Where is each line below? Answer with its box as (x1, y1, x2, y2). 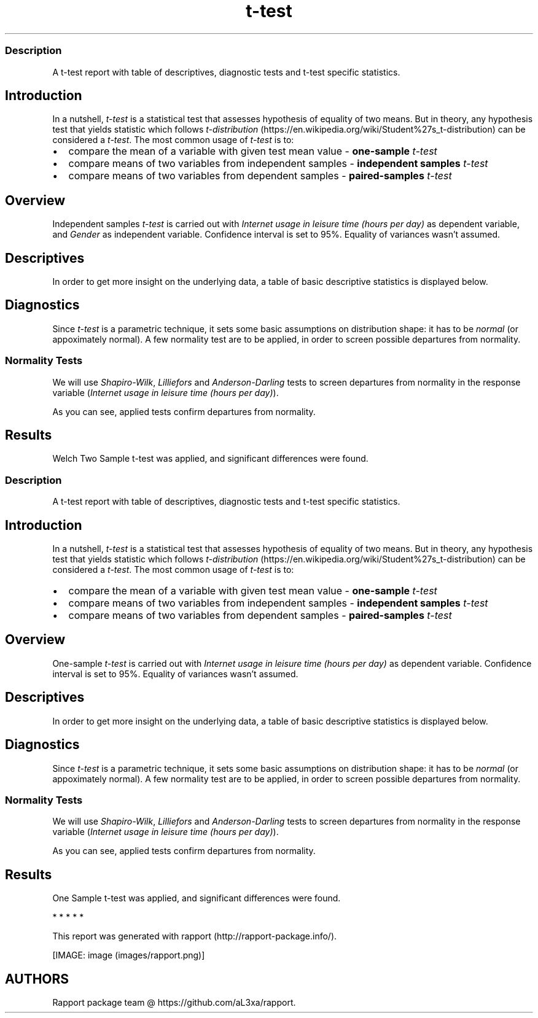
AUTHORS (5, 971, 69, 987)
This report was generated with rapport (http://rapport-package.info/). (52, 931, 337, 942)
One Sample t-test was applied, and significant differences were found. (52, 893, 341, 904)
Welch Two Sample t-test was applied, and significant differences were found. (52, 453, 368, 464)
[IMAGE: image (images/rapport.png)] (52, 950, 205, 961)
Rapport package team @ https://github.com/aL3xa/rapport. (52, 997, 296, 1008)
